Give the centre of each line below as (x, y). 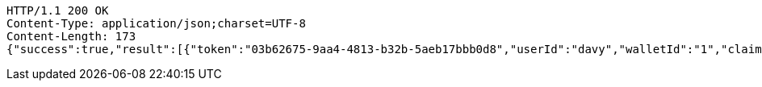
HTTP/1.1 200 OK (58, 10)
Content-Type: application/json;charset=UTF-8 (156, 23)
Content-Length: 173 (71, 36)
